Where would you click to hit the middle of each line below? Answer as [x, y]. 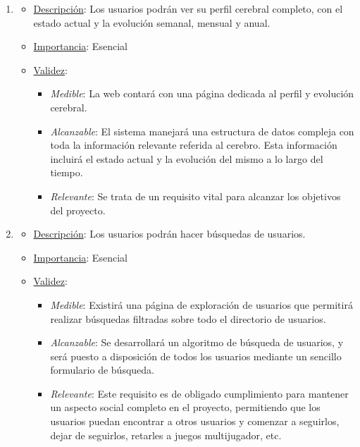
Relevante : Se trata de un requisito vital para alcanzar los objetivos [195, 196]
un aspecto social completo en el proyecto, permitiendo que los [185, 407]
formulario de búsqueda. [102, 370]
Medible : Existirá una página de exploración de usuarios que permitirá [201, 304]
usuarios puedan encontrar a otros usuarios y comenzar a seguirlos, [195, 421]
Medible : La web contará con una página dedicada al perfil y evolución [202, 93]
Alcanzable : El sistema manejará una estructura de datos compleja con [202, 131]
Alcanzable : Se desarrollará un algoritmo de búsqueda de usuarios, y [197, 342]
